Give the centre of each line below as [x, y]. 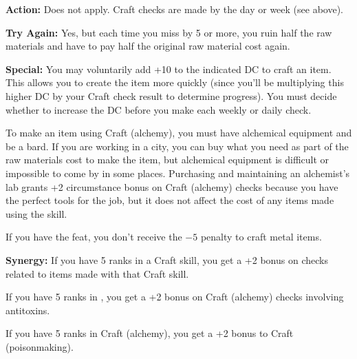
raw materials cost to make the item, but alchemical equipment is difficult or [167, 160]
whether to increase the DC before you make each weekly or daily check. [159, 109]
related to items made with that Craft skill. [97, 273]
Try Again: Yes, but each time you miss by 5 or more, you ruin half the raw [169, 32]
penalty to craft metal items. [261, 237]
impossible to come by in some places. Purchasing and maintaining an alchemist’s [178, 173]
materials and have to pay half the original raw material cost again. [148, 46]
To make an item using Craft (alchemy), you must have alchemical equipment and [179, 133]
